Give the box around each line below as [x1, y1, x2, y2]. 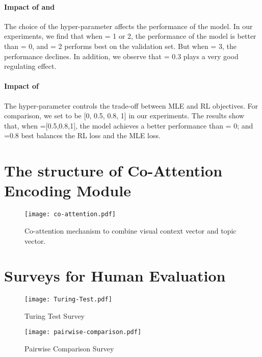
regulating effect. [4, 61, 57, 71]
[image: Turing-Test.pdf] [24, 296, 112, 303]
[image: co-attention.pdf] [24, 211, 116, 218]
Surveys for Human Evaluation [4, 265, 226, 286]
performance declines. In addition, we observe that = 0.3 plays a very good [4, 50, 239, 61]
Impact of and [4, 1, 55, 12]
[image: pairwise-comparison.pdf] [24, 328, 142, 336]
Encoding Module [4, 180, 131, 201]
